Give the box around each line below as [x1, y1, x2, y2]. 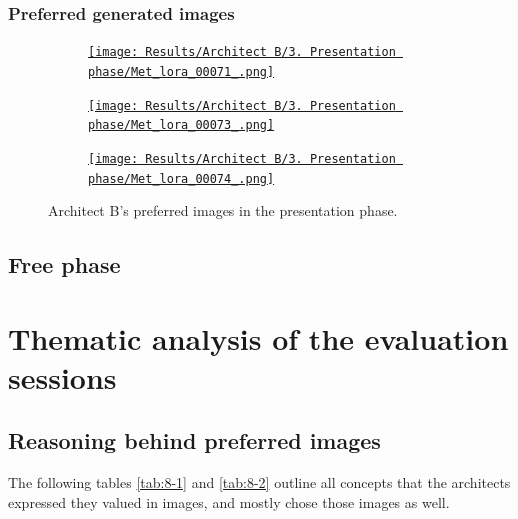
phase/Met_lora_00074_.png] [88, 171, 275, 186]
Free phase [8, 249, 121, 280]
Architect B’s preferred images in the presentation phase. [48, 200, 398, 221]
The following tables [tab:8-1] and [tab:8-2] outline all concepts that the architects [8, 472, 511, 493]
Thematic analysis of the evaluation [8, 317, 509, 358]
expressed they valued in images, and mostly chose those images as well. [8, 491, 450, 512]
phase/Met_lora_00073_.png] [88, 118, 275, 133]
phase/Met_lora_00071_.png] [88, 64, 275, 79]
